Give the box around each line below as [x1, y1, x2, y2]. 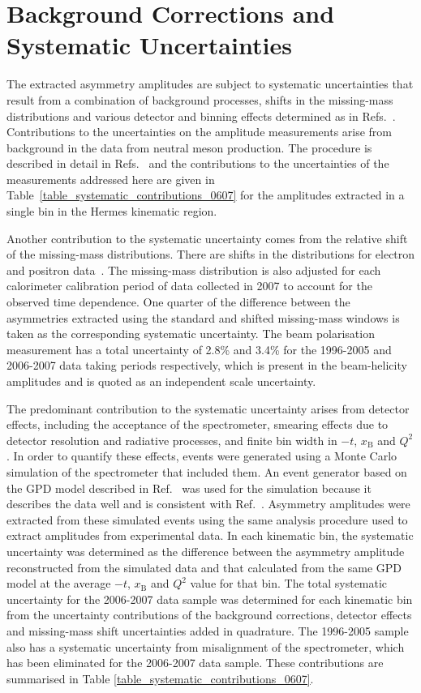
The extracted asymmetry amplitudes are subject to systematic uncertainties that [6, 75, 414, 92]
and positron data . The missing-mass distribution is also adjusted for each [6, 261, 381, 278]
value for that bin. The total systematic [190, 575, 388, 592]
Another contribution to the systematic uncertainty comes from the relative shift [6, 229, 408, 246]
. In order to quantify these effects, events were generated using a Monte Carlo [6, 447, 397, 464]
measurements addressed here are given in [6, 170, 215, 187]
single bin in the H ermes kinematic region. [6, 203, 217, 220]
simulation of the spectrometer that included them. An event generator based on [6, 463, 407, 480]
